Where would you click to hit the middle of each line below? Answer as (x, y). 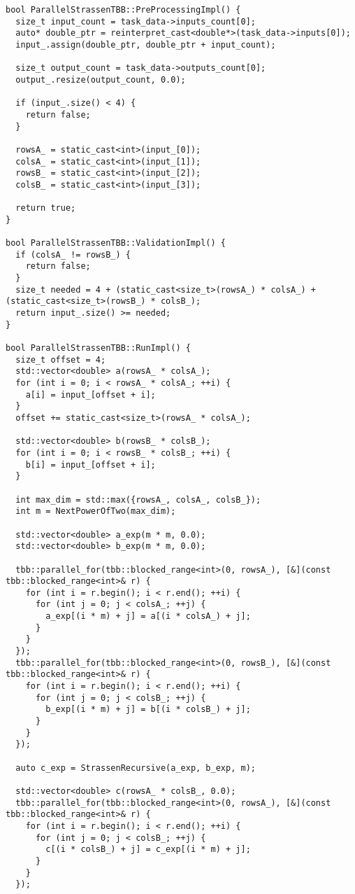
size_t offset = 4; (61, 359)
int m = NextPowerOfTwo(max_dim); (96, 511)
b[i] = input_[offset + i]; (90, 465)
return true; (46, 208)
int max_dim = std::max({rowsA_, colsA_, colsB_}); (138, 500)
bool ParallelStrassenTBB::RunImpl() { (98, 348)
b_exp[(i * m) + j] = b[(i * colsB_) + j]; (148, 710)
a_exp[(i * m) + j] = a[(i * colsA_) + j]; (148, 616)
